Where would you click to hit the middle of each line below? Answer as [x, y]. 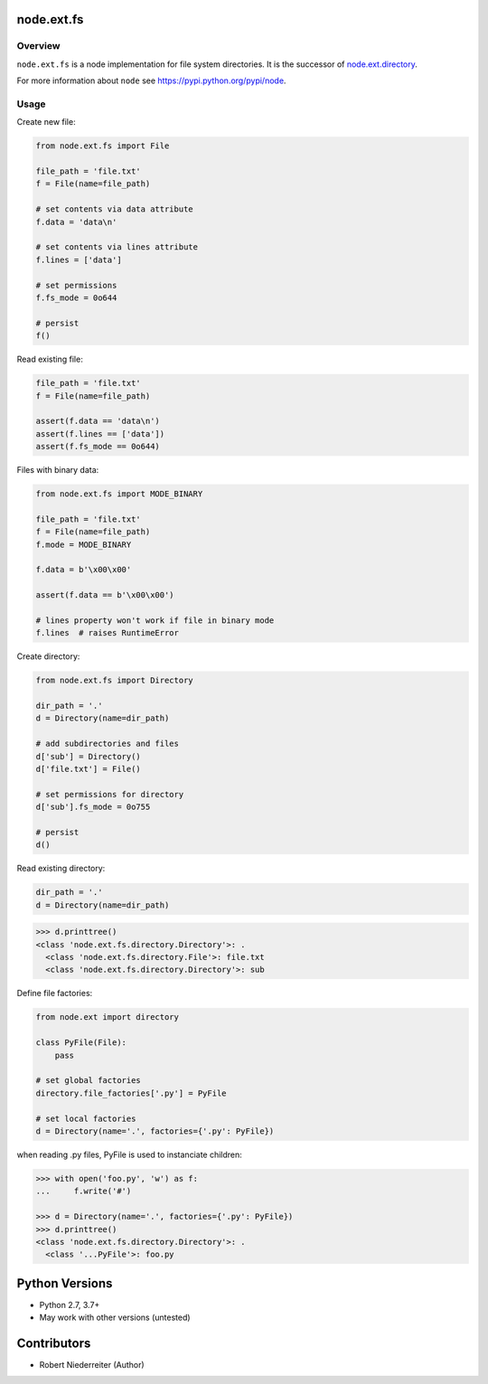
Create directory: [48, 656]
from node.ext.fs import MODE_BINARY [119, 494]
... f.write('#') [84, 1191]
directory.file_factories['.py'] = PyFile [131, 1093]
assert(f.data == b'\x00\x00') [105, 595]
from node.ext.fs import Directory [114, 681]
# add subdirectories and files [108, 744]
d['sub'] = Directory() [89, 756]
